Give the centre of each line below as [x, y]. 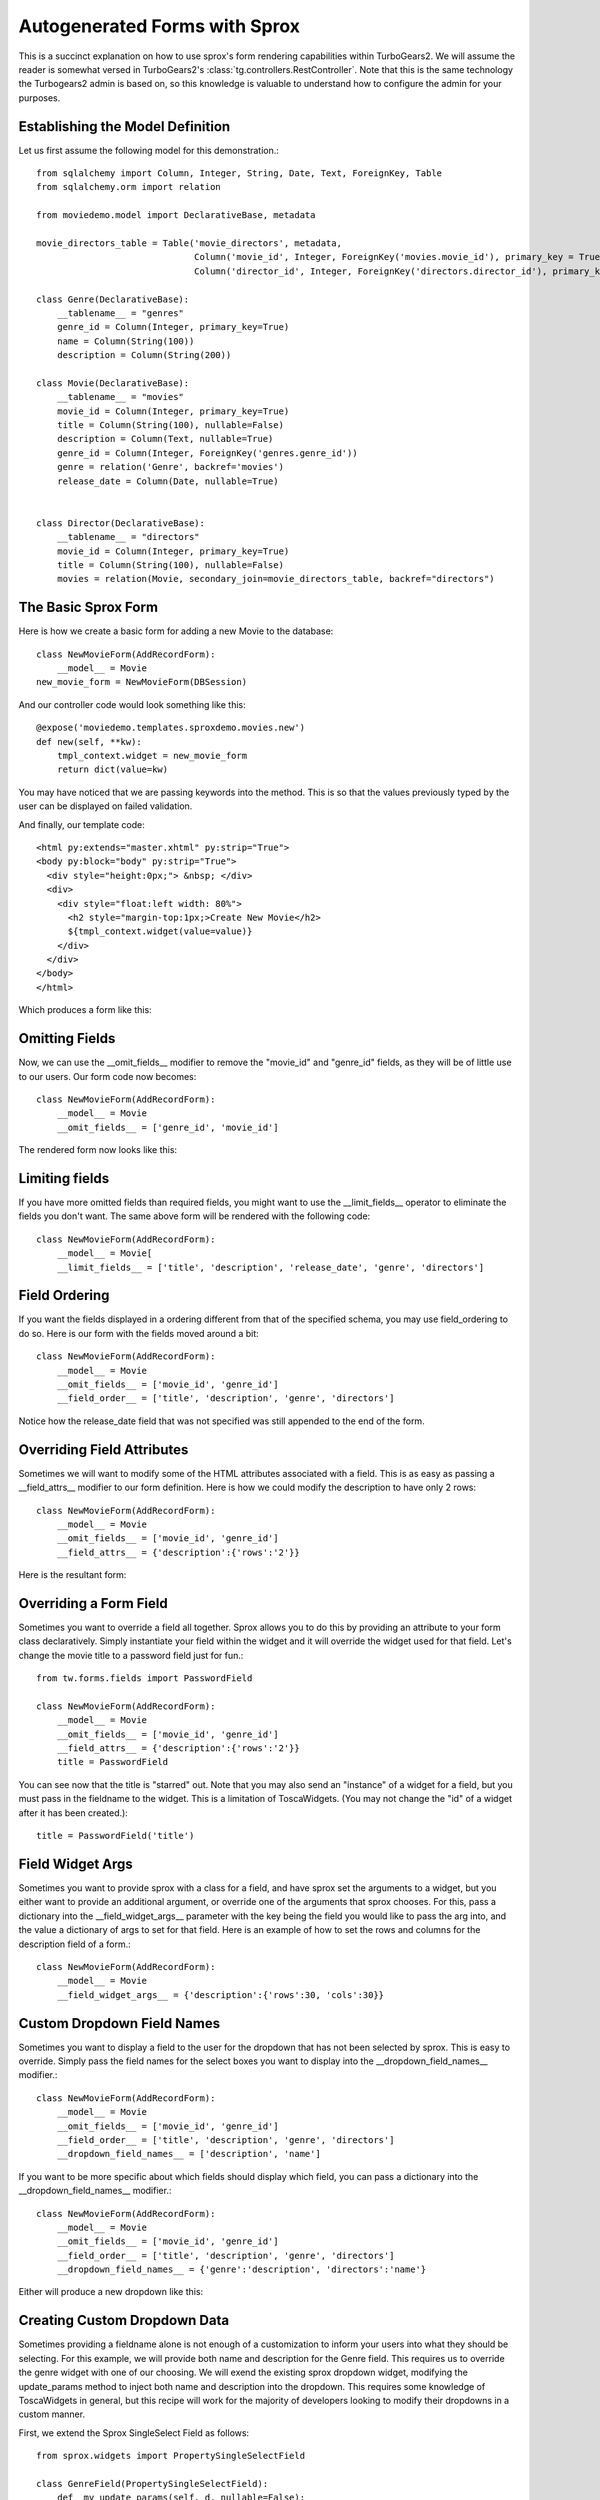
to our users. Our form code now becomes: [107, 1076]
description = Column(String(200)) [144, 355]
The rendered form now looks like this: [98, 1150]
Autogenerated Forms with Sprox [159, 26]
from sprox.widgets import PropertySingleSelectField [170, 2456]
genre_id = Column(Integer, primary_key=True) [173, 327]
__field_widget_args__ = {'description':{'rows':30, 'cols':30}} [220, 1994]
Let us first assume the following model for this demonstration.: [149, 150]
